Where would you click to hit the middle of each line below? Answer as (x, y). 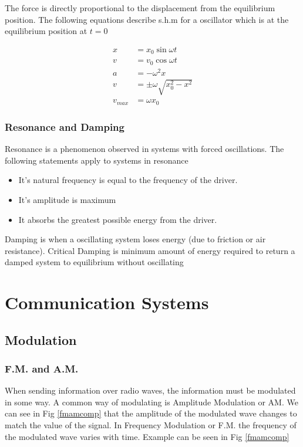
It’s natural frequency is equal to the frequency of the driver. (128, 180)
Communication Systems (107, 302)
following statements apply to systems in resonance (97, 160)
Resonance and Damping (65, 126)
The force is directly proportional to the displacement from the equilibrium (140, 8)
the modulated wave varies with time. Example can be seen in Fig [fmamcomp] (147, 436)
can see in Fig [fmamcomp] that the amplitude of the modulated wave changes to (151, 413)
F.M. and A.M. (42, 368)
